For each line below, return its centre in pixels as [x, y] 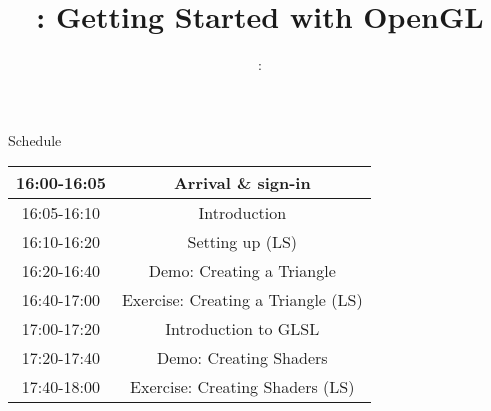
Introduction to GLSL [242, 329]
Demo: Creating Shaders [242, 358]
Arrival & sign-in [242, 183]
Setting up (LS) [242, 242]
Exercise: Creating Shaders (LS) [242, 387]
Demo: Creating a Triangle [242, 271]
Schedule [35, 139]
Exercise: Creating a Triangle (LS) [242, 300]
